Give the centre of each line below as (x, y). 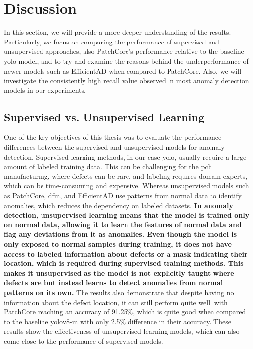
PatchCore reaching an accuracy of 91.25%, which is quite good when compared (125, 312)
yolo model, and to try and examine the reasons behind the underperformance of (126, 61)
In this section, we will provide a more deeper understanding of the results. (118, 32)
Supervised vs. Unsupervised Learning (104, 116)
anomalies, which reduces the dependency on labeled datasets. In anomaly (119, 205)
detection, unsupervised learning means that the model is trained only (127, 215)
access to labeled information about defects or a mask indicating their (126, 253)
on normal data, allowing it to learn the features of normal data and (123, 224)
